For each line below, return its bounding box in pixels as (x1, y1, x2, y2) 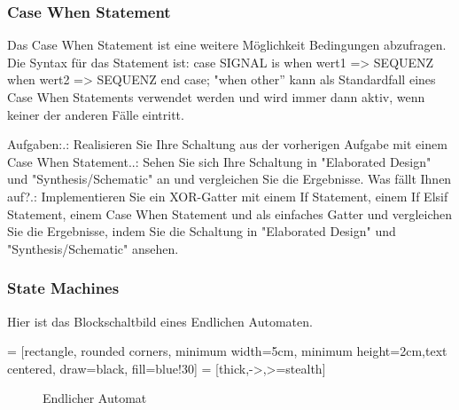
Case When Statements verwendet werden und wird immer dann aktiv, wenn (7, 88, 425, 106)
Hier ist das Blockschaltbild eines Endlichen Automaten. (7, 311, 313, 330)
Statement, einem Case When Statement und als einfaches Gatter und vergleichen (7, 204, 453, 223)
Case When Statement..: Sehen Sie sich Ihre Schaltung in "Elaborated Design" (7, 152, 432, 170)
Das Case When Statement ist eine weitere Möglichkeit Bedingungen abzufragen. (7, 35, 447, 54)
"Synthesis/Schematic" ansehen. (7, 239, 179, 257)
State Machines (7, 277, 120, 299)
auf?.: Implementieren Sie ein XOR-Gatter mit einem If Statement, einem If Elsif (7, 186, 448, 205)
